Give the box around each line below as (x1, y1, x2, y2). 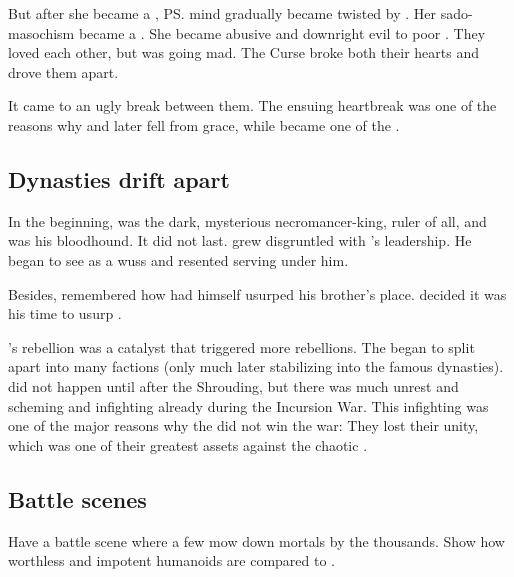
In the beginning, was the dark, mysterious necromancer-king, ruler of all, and (8, 210, 487, 231)
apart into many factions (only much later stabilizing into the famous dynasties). (8, 356, 504, 377)
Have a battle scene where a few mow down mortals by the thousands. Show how (8, 530, 505, 551)
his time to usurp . (8, 303, 122, 324)
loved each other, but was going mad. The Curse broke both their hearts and (8, 42, 479, 63)
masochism (8, 22, 75, 43)
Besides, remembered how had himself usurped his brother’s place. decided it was (8, 283, 507, 304)
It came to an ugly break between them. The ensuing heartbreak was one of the (8, 95, 497, 116)
